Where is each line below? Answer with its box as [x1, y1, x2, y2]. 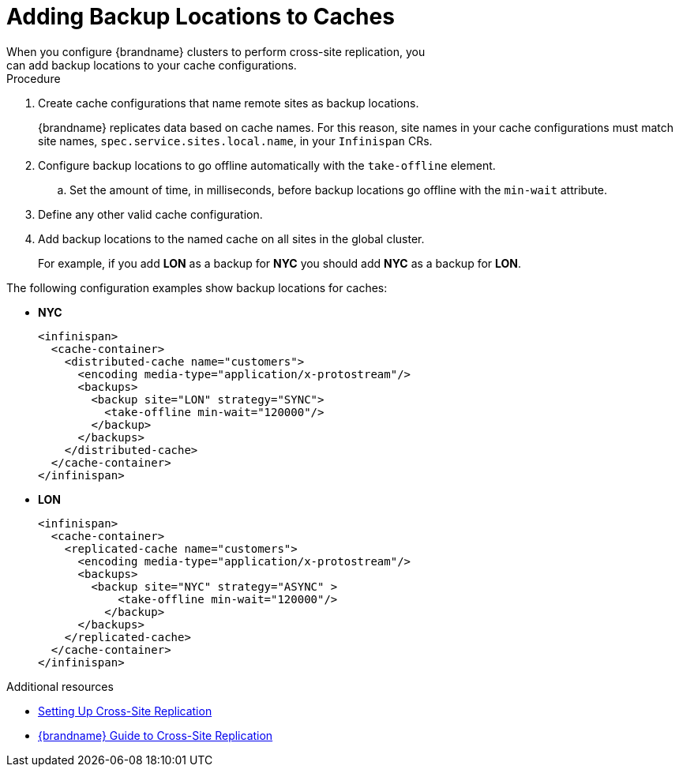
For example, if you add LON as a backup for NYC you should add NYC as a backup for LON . [38, 256, 522, 270]
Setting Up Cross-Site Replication [38, 704, 212, 718]
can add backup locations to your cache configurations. [6, 58, 297, 72]
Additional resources [6, 679, 114, 693]
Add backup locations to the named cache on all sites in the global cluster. [38, 231, 425, 246]
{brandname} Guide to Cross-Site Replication [38, 728, 273, 742]
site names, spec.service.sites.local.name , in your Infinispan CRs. [38, 133, 433, 148]
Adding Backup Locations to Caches [6, 3, 395, 30]
